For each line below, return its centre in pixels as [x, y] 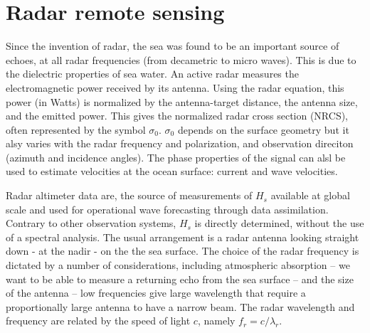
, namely [216, 321]
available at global [310, 195]
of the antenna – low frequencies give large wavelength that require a [156, 293]
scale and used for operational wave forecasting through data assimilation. [167, 209]
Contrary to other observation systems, [91, 223]
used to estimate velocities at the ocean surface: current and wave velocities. [172, 171]
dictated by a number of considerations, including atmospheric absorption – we [178, 265]
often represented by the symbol [76, 129]
